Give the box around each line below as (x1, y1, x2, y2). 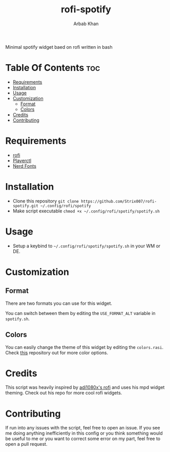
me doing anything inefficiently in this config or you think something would (5, 430, 163, 437)
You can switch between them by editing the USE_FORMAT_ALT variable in (5, 310, 156, 316)
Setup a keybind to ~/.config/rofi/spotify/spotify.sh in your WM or (12, 243, 161, 249)
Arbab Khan (73, 21, 99, 27)
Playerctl (12, 158, 32, 164)
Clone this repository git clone (12, 198, 79, 204)
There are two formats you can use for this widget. (5, 300, 113, 306)
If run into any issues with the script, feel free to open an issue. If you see (5, 425, 160, 431)
